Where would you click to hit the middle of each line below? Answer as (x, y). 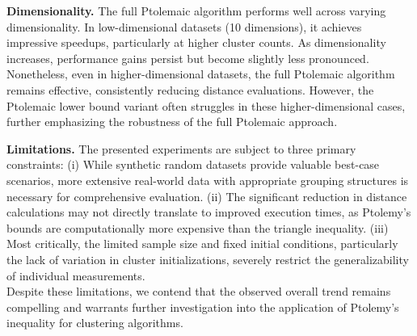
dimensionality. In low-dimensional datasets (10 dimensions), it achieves (184, 26)
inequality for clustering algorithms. (95, 323)
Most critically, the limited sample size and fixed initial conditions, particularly (202, 244)
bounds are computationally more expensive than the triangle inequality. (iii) (198, 227)
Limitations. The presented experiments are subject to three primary (181, 148)
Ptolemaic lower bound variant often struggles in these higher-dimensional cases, (206, 105)
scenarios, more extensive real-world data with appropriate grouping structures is (208, 180)
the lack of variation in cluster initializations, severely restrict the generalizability (208, 259)
